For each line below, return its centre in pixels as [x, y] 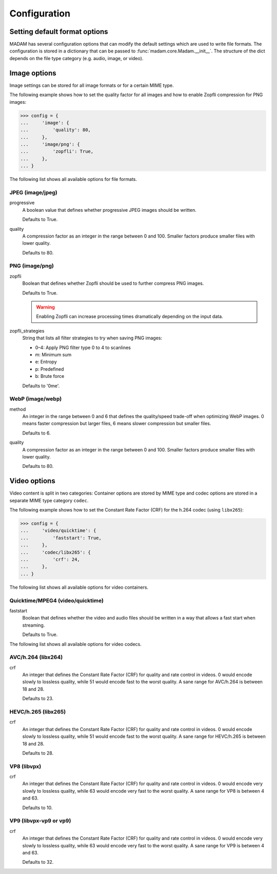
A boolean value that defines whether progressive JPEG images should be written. [110, 210]
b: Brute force [50, 376]
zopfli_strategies [27, 331]
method [18, 409]
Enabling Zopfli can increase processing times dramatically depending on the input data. [130, 317]
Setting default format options [59, 32]
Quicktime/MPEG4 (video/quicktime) [56, 600]
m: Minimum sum [53, 354]
